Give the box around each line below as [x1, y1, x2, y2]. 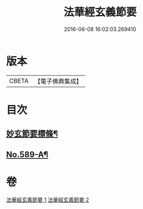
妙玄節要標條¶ [6, 129, 58, 139]
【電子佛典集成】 [34, 77, 82, 85]
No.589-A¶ [6, 149, 49, 159]
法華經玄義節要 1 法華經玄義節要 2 [6, 196, 89, 203]
